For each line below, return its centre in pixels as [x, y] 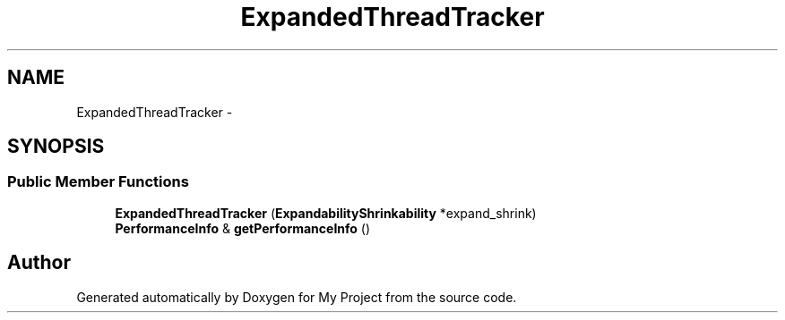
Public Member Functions [98, 182]
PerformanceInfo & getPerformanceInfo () [243, 228]
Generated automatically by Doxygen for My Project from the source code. [297, 297]
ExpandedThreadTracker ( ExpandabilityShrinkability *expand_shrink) [326, 213]
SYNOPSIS [56, 147]
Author [39, 263]
